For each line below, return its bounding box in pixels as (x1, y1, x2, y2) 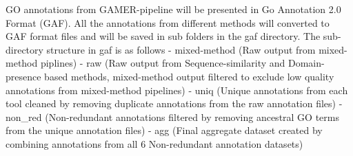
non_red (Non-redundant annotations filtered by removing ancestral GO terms (6, 109, 339, 124)
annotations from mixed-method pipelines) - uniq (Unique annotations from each (6, 82, 348, 97)
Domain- (288, 56, 325, 70)
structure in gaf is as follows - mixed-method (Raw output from (46, 42, 316, 56)
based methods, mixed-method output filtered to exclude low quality (44, 69, 334, 83)
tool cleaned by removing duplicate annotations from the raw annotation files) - (6, 96, 343, 111)
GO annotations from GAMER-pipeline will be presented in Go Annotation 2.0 (6, 2, 341, 16)
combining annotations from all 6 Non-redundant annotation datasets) (6, 136, 303, 151)
